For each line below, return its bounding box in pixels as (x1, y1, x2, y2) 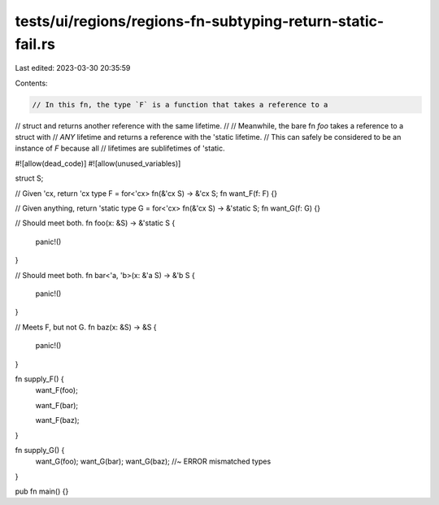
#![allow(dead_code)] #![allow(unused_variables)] (15, 159, 181, 168)
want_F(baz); (35, 416, 80, 425)
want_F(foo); (35, 385, 79, 395)
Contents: (15, 78, 48, 88)
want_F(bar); (35, 400, 79, 410)
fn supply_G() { (15, 445, 65, 455)
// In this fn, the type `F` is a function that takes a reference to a (32, 100, 328, 109)
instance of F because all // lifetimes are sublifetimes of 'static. (15, 143, 225, 154)
